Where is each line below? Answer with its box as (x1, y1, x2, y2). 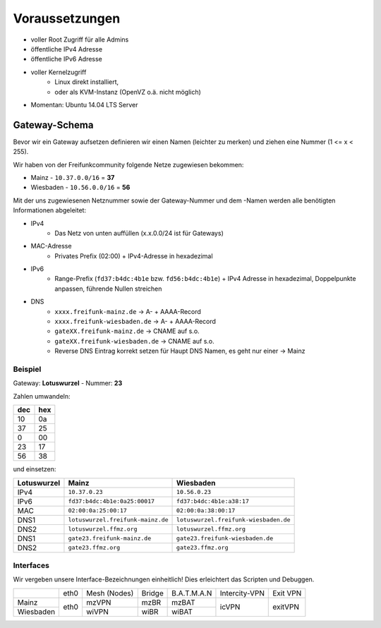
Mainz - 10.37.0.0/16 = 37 (30, 173, 115, 181)
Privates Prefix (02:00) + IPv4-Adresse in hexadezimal (54, 251, 213, 260)
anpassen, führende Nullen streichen (54, 284, 162, 293)
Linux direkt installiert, (54, 78, 119, 86)
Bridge (141, 588, 164, 598)
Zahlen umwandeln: (13, 392, 71, 400)
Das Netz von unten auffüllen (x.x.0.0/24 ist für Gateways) (54, 229, 224, 237)
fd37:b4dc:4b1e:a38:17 (176, 497, 250, 505)
